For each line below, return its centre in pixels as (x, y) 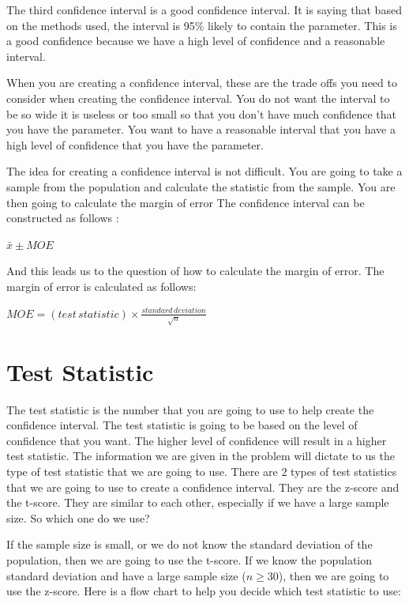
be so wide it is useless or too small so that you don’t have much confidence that (202, 113)
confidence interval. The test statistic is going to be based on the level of (182, 425)
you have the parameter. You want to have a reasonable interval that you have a (201, 129)
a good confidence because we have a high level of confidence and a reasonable (196, 41)
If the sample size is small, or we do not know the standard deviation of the (189, 544)
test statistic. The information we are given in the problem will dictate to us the (201, 456)
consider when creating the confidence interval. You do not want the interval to (198, 98)
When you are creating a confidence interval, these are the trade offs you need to (202, 83)
